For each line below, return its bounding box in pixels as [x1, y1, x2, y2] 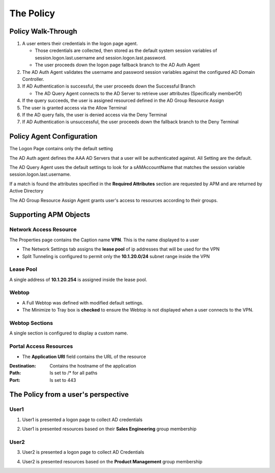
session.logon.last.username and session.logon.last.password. [35, 54, 167, 61]
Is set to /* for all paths [49, 370, 98, 376]
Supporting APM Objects [9, 210, 90, 219]
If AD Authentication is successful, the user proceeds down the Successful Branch [22, 83, 196, 89]
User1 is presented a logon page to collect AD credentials [22, 416, 143, 423]
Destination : [9, 363, 36, 369]
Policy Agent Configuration [9, 132, 98, 141]
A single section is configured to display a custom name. [9, 330, 128, 336]
